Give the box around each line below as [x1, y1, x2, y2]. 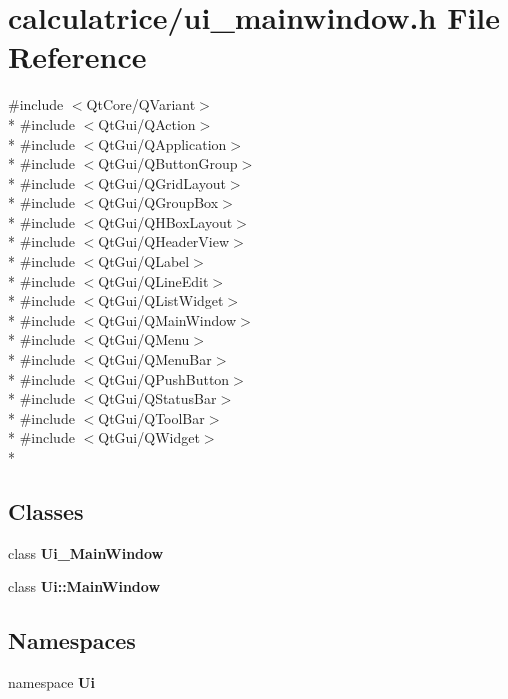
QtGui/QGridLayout [98, 172, 226, 193]
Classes [8, 495, 84, 526]
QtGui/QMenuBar [98, 349, 212, 370]
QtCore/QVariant [86, 94, 196, 115]
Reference [8, 36, 147, 77]
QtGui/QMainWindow [98, 309, 237, 330]
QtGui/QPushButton [98, 368, 230, 389]
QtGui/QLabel [98, 251, 190, 272]
